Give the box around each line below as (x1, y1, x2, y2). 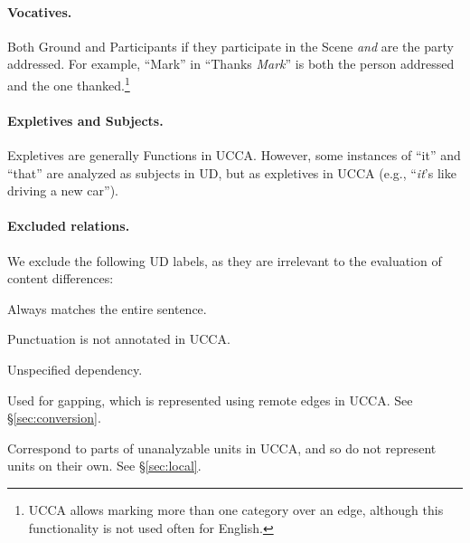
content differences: (7, 269, 114, 288)
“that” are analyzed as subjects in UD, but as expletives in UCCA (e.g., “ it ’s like (7, 163, 456, 182)
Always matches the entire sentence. (7, 299, 207, 318)
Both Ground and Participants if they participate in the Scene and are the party (7, 36, 454, 55)
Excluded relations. (7, 216, 130, 235)
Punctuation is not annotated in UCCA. (7, 329, 230, 348)
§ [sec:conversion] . (7, 408, 101, 427)
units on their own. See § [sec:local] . (7, 456, 202, 475)
